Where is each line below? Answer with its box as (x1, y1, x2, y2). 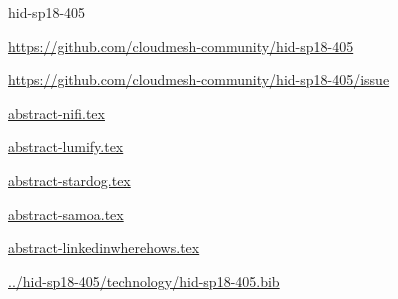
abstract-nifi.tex (8, 102, 105, 123)
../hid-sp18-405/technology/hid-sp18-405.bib (8, 270, 280, 291)
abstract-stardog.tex (8, 169, 131, 190)
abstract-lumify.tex (8, 136, 124, 157)
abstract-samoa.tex (8, 203, 124, 224)
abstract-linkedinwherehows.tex (8, 237, 200, 258)
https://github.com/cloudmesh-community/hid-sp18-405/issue (8, 69, 390, 90)
